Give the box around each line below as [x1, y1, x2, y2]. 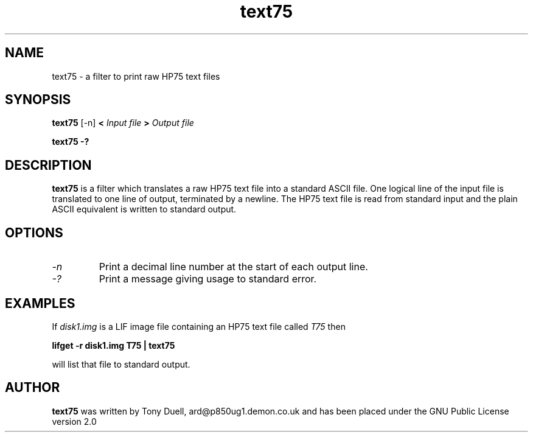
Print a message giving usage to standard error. [99, 273, 317, 285]
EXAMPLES [5, 295, 75, 311]
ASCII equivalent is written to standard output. [52, 204, 237, 215]
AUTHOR [5, 380, 60, 396]
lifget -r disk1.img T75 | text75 [52, 340, 175, 351]
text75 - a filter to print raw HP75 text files [52, 71, 220, 82]
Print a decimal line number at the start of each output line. [99, 260, 368, 273]
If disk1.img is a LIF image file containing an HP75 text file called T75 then [52, 321, 346, 332]
